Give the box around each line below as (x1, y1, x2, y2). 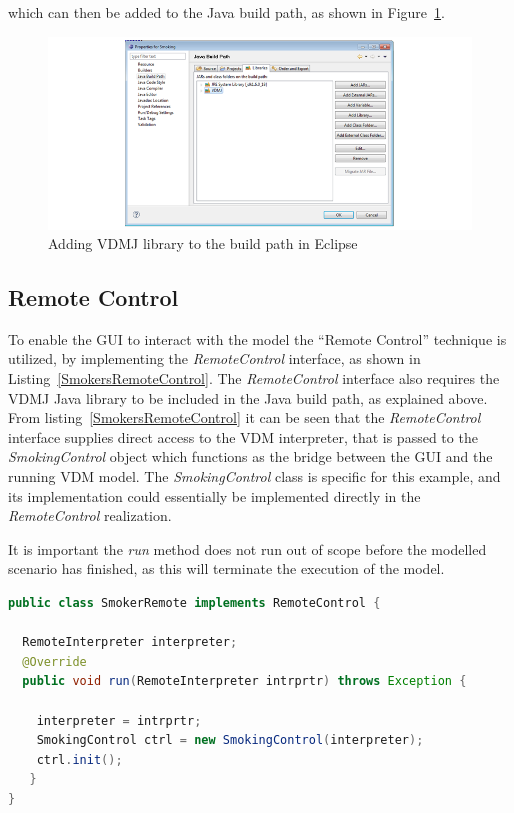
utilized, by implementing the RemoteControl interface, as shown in (8, 348, 421, 369)
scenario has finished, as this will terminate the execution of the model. (8, 558, 445, 579)
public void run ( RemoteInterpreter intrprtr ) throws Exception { (22, 674, 467, 689)
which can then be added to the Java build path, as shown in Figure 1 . (8, 2, 445, 22)
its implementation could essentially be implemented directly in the (8, 485, 421, 506)
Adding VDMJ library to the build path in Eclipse (48, 233, 358, 254)
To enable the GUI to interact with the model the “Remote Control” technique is (8, 328, 507, 349)
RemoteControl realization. (8, 505, 172, 526)
